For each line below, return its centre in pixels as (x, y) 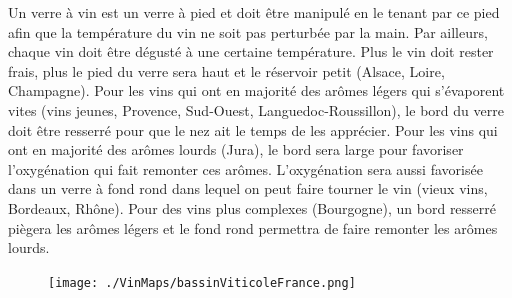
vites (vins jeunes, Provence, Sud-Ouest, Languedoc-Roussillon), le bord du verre (256, 109)
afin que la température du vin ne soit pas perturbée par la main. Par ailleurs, (248, 31)
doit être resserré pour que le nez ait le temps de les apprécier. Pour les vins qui (253, 129)
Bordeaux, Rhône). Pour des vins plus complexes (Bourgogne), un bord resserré (252, 207)
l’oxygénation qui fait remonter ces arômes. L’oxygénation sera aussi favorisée (245, 168)
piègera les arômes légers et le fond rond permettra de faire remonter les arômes (253, 227)
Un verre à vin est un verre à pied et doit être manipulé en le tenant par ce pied (254, 12)
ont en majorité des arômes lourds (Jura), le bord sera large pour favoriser (236, 149)
